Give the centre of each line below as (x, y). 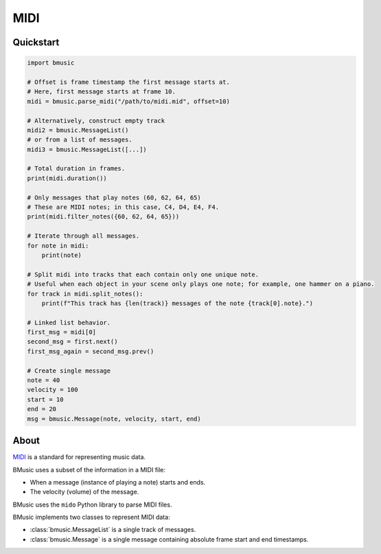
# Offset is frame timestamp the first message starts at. (128, 82)
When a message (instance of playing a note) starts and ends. (118, 482)
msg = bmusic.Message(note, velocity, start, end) (114, 419)
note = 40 (44, 380)
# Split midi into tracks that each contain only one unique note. (143, 274)
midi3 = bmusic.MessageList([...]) (87, 149)
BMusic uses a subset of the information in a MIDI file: (89, 469)
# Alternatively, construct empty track (96, 121)
